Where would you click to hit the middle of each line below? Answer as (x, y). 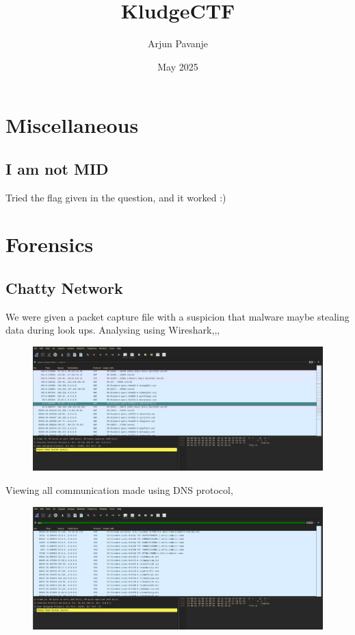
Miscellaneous (72, 125)
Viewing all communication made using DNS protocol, (119, 490)
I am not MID (57, 168)
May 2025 (178, 66)
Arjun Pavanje (178, 43)
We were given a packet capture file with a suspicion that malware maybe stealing (177, 316)
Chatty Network (64, 288)
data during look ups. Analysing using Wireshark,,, (113, 330)
